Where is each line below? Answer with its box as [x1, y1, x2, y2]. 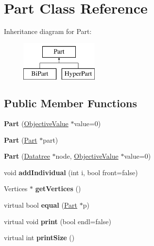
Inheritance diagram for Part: [4, 26, 92, 36]
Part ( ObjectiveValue [4, 118, 68, 129]
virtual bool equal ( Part [4, 200, 77, 210]
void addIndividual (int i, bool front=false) [4, 167, 138, 177]
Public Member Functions [4, 96, 137, 111]
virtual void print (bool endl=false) [4, 216, 111, 226]
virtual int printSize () [4, 232, 75, 243]
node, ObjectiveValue [55, 151, 119, 161]
